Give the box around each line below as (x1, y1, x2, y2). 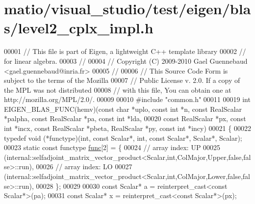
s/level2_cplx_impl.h (4, 18, 153, 38)
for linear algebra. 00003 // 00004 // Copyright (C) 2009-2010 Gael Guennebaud (4, 55, 248, 66)
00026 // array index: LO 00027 (36, 161, 132, 172)
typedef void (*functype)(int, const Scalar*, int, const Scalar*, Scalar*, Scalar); (4, 132, 242, 143)
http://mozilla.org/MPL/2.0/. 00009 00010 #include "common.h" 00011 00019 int (4, 94, 251, 104)
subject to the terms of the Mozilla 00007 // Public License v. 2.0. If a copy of (4, 75, 240, 85)
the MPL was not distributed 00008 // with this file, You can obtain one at (4, 84, 231, 95)
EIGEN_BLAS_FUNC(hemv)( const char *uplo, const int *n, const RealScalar (4, 103, 242, 114)
